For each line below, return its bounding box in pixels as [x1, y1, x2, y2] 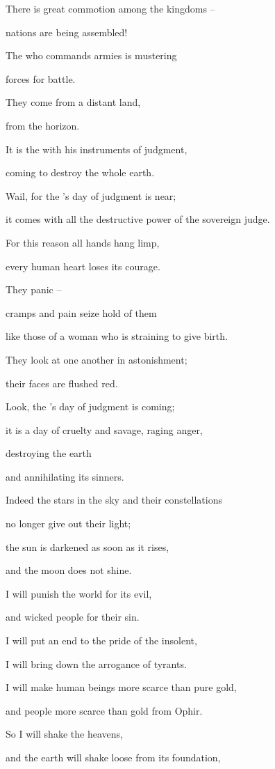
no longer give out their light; [6, 516, 131, 531]
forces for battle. [6, 71, 76, 86]
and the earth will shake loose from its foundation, [6, 750, 221, 764]
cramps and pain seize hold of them [6, 305, 157, 320]
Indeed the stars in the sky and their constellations [6, 492, 222, 507]
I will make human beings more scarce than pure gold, [6, 680, 237, 694]
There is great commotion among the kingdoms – [6, 1, 215, 15]
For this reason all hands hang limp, [6, 235, 160, 249]
